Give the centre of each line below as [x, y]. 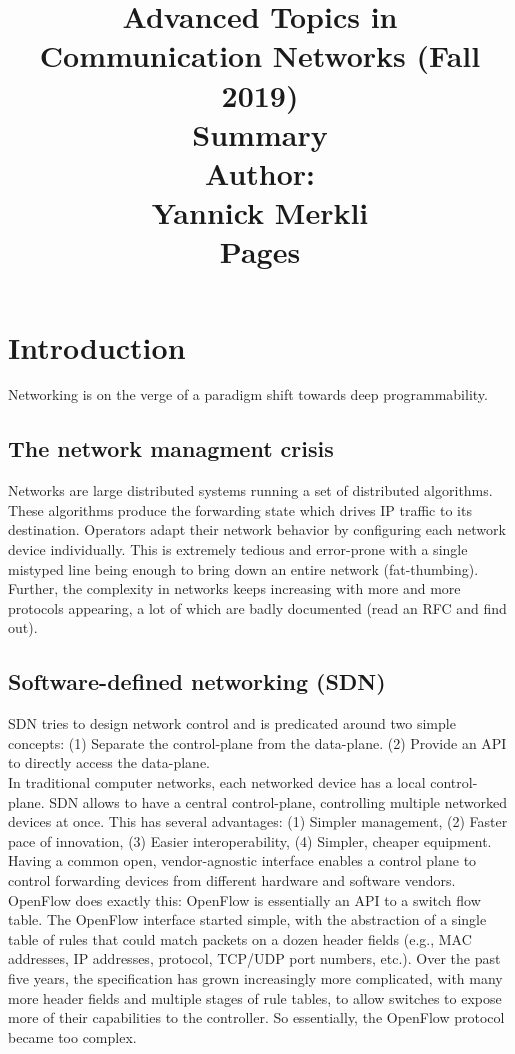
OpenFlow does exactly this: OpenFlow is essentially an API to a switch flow [244, 899]
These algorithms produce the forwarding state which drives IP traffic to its [240, 509]
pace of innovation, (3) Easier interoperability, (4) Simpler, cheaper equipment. [250, 840]
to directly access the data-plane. [109, 762]
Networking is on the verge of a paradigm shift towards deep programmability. [248, 394]
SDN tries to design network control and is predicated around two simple [232, 723]
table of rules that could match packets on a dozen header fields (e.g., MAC [240, 938]
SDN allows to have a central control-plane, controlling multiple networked [278, 801]
